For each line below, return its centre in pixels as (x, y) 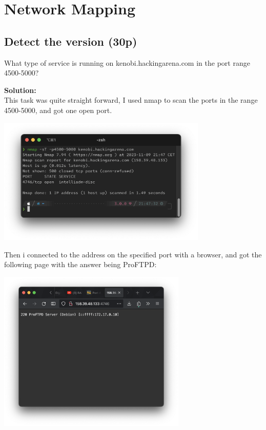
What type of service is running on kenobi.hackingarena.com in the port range (127, 62)
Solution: (20, 90)
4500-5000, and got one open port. (58, 110)
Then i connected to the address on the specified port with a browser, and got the (133, 254)
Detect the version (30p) (71, 41)
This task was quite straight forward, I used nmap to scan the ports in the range (131, 100)
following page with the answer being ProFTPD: (80, 264)
